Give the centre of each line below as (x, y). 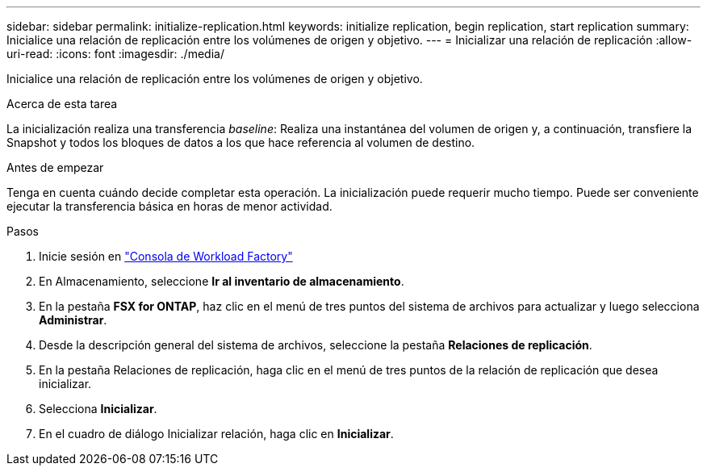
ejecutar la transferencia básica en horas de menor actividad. (169, 206)
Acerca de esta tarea (62, 104)
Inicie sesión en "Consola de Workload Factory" (166, 256)
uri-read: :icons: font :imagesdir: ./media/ (115, 54)
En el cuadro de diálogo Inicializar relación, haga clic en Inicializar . (216, 434)
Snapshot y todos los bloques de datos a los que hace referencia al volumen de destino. (241, 142)
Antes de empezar (55, 167)
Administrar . (73, 320)
